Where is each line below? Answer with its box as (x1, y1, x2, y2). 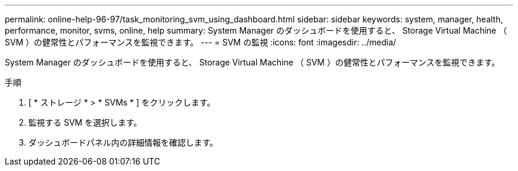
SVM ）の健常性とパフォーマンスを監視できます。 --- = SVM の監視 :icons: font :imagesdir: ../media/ (5, 37, 396, 47)
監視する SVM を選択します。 (28, 117, 142, 127)
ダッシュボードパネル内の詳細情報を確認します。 (28, 137, 218, 147)
